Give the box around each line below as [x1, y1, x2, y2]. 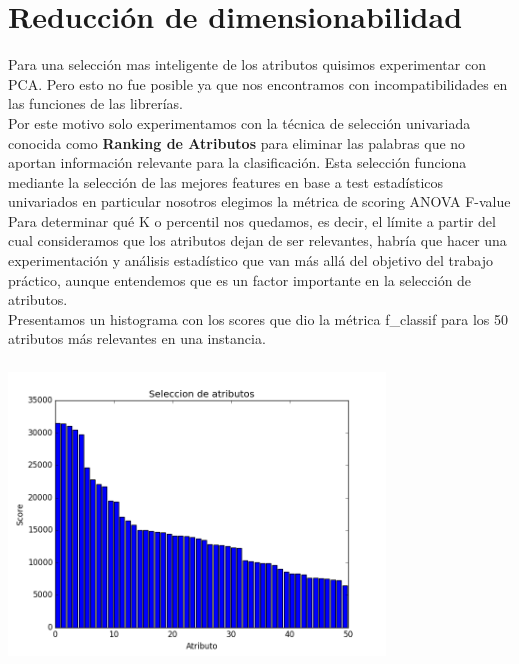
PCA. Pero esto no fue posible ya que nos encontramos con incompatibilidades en [8, 73, 508, 94]
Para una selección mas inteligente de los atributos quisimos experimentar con [8, 54, 486, 75]
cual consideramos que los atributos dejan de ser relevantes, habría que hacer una [8, 230, 507, 251]
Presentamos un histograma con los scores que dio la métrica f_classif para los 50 [8, 308, 508, 329]
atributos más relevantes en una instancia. [8, 328, 266, 349]
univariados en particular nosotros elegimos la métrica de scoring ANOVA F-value [8, 191, 511, 212]
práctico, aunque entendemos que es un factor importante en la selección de [8, 269, 472, 290]
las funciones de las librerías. [8, 93, 183, 114]
